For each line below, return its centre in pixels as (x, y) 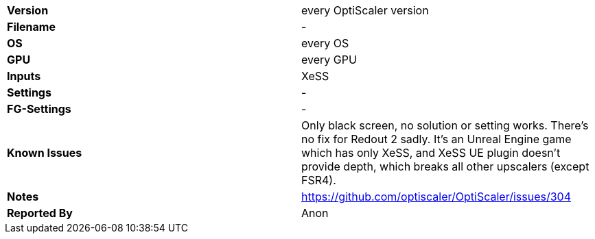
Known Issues (45, 153)
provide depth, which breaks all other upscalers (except (445, 166)
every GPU (329, 60)
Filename (31, 27)
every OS (325, 43)
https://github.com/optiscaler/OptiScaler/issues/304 (436, 197)
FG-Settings (39, 109)
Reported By (40, 213)
